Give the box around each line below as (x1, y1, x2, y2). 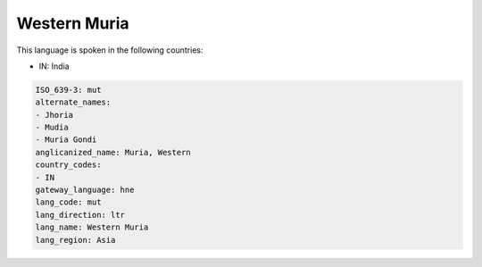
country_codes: (35, 160, 102, 170)
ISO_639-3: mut (35, 85, 102, 95)
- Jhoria (35, 110, 74, 120)
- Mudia (35, 122, 69, 133)
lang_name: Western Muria (35, 222, 149, 232)
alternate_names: (35, 97, 112, 107)
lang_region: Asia (35, 235, 116, 245)
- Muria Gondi (35, 135, 97, 145)
